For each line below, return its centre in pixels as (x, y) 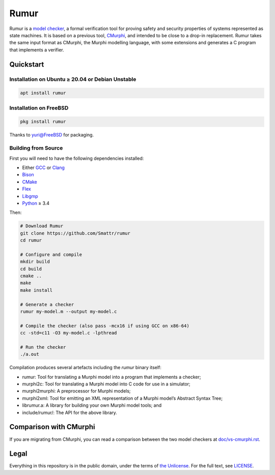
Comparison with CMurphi (52, 427)
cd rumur (31, 240)
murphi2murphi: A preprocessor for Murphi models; (76, 391)
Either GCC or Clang (43, 167)
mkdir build (35, 262)
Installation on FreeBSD (39, 108)
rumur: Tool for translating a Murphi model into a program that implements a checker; (112, 377)
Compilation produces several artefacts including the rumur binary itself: (85, 368)
